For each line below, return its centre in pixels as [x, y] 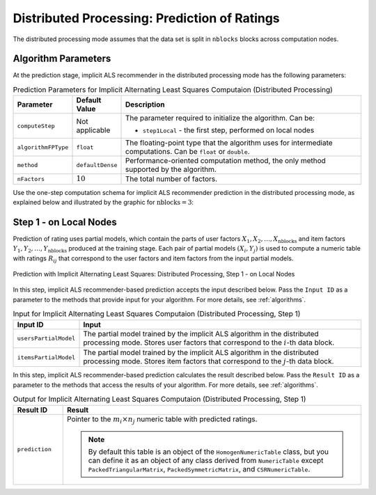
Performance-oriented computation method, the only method [226, 161]
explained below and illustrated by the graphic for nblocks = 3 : [103, 202]
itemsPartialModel [46, 357]
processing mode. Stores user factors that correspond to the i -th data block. [209, 343]
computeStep [36, 126]
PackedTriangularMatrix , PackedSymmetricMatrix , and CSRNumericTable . [199, 469]
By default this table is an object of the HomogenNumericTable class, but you [209, 451]
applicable [93, 130]
